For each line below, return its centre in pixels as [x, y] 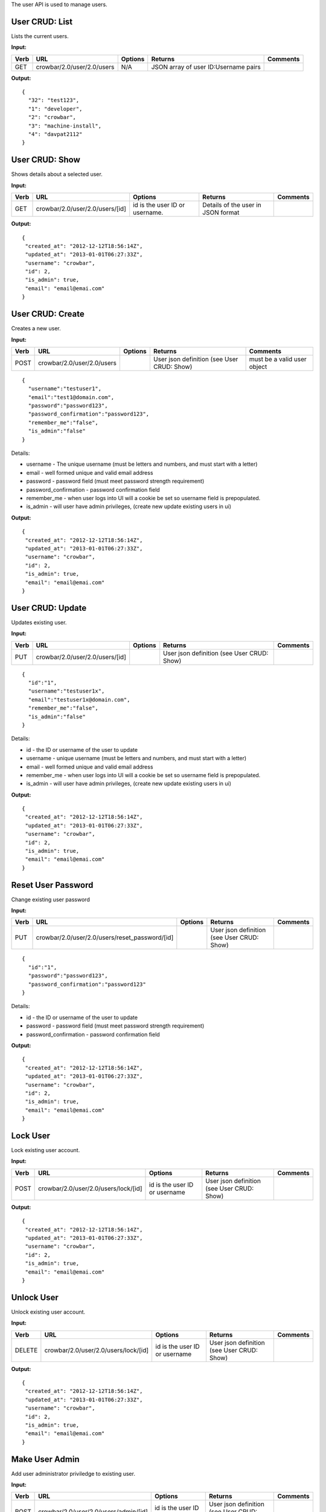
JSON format [221, 213]
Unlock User [35, 1297]
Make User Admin [45, 1459]
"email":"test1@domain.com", [71, 397]
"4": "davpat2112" [55, 134]
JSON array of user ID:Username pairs [206, 67]
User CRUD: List [42, 21]
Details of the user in [232, 205]
